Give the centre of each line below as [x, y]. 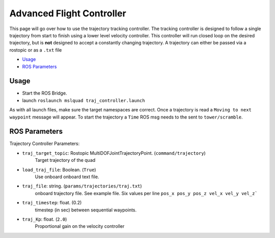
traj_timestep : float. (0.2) [52, 203]
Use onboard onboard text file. [67, 177]
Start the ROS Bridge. [45, 93]
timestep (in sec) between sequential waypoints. [86, 210]
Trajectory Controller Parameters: [45, 144]
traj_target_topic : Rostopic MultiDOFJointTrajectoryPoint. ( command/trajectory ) [114, 153]
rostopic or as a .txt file [36, 50]
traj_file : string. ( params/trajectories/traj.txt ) [82, 186]
